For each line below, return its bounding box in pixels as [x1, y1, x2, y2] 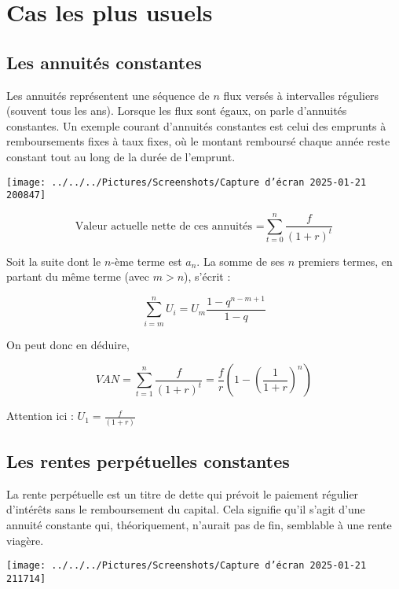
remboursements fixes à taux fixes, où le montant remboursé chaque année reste [6, 133, 390, 149]
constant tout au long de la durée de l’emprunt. [6, 148, 236, 164]
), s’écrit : [184, 268, 231, 285]
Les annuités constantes [6, 50, 202, 74]
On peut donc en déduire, [6, 336, 130, 352]
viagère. [6, 532, 44, 548]
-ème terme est [111, 252, 182, 269]
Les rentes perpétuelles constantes [6, 448, 290, 473]
